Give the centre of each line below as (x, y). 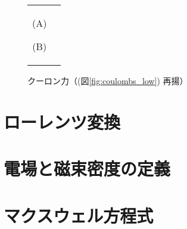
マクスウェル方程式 (79, 215)
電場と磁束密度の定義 (87, 168)
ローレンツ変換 (62, 121)
